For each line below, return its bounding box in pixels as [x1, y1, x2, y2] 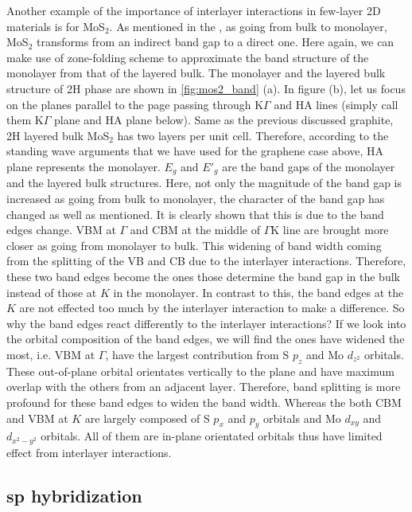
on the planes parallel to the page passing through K [6, 96, 264, 112]
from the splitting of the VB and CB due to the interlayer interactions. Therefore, [6, 252, 406, 269]
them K [6, 111, 44, 128]
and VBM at [6, 409, 68, 426]
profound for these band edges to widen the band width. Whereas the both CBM [6, 393, 402, 410]
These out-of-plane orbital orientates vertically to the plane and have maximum [6, 362, 395, 379]
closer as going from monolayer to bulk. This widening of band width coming [6, 236, 382, 253]
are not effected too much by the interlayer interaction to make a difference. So [19, 299, 405, 316]
